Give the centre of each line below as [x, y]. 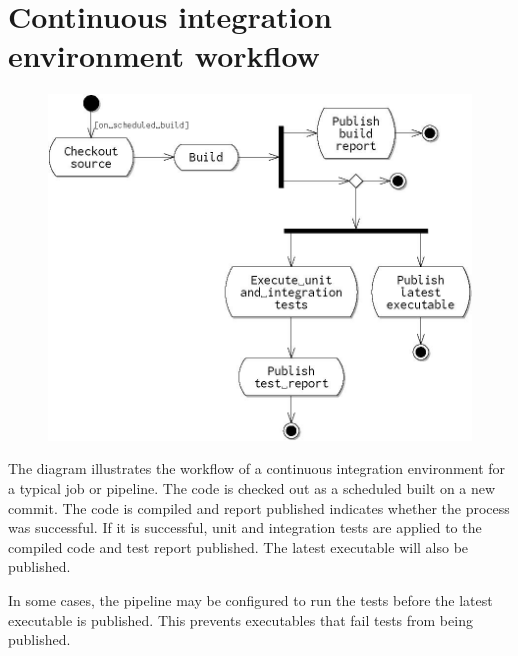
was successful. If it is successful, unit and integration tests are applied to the [245, 527]
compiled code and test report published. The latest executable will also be [238, 546]
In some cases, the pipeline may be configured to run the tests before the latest [250, 599]
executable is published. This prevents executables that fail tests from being [240, 619]
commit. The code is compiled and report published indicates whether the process [259, 507]
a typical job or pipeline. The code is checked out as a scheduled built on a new [252, 487]
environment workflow [164, 55]
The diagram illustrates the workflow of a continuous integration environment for [257, 468]
